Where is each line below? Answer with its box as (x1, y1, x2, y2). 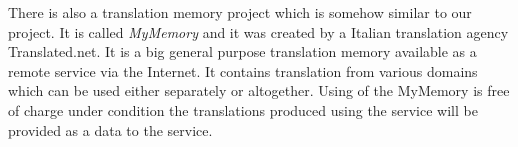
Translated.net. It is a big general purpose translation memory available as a (8, 41, 477, 62)
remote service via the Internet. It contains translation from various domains (8, 60, 478, 81)
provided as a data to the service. (8, 119, 213, 140)
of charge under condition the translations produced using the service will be (8, 99, 478, 120)
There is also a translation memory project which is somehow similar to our (8, 2, 472, 22)
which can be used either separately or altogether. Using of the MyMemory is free (8, 80, 510, 101)
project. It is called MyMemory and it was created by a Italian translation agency (8, 21, 509, 42)
